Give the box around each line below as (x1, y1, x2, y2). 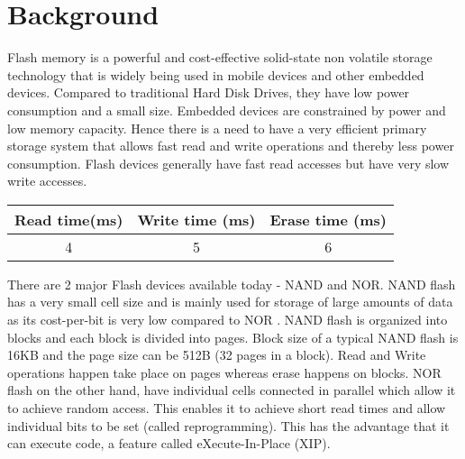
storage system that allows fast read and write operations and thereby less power (7, 136, 454, 155)
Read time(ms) (14, 208, 123, 230)
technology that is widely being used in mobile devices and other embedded (7, 65, 424, 84)
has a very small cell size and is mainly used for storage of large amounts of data (7, 292, 453, 311)
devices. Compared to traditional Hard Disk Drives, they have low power (7, 83, 410, 102)
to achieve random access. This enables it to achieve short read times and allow (7, 399, 446, 418)
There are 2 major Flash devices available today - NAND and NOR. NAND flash (7, 274, 456, 293)
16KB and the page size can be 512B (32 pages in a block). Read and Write (7, 345, 426, 364)
